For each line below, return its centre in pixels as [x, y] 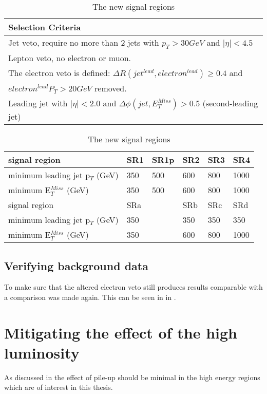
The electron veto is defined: [59, 73]
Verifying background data [76, 265]
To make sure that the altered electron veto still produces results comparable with [133, 287]
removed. [110, 88]
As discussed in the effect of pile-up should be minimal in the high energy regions [132, 377]
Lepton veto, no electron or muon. [70, 58]
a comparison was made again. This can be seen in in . [90, 297]
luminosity [42, 352]
